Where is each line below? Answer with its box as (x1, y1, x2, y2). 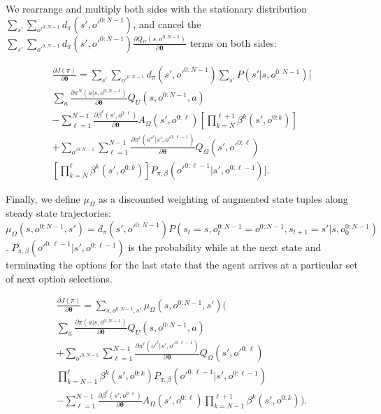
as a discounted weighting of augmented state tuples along (98, 191, 348, 206)
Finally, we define (6, 191, 80, 206)
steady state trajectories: (6, 206, 111, 220)
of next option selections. (6, 271, 113, 285)
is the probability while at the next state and (128, 240, 322, 255)
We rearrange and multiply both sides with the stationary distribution (6, 1, 307, 15)
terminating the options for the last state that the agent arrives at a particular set (6, 257, 358, 272)
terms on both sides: (189, 35, 277, 50)
